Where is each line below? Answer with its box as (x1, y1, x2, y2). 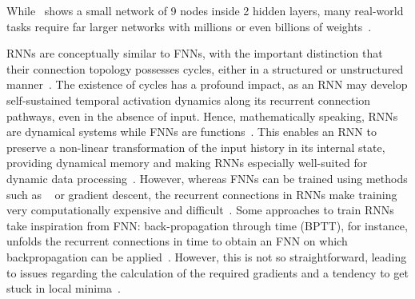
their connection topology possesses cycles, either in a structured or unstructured (6, 60, 404, 77)
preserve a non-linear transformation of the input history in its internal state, (6, 138, 385, 155)
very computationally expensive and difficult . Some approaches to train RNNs (6, 201, 394, 218)
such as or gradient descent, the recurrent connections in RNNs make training (6, 185, 397, 202)
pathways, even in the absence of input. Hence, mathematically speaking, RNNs (6, 107, 398, 124)
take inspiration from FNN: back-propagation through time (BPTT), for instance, (6, 217, 408, 233)
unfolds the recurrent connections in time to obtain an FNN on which (6, 233, 348, 249)
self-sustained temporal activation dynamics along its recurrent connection (6, 91, 371, 108)
